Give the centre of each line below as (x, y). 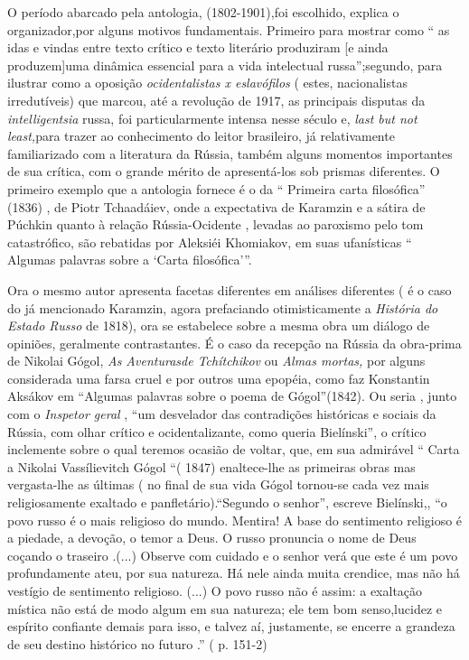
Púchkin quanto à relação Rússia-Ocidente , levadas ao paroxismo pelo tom (216, 224)
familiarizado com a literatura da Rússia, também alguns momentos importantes (230, 153)
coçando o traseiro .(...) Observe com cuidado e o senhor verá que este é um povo (233, 555)
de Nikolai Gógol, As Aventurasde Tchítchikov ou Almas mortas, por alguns (216, 361)
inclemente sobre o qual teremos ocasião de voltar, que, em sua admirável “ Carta (234, 449)
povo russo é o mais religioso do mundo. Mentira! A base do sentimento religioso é (235, 520)
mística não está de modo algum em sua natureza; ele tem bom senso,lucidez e (225, 608)
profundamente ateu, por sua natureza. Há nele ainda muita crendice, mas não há (234, 573)
